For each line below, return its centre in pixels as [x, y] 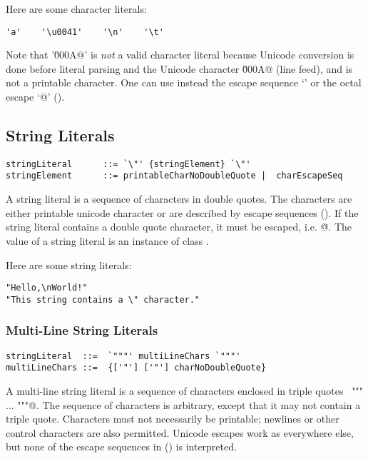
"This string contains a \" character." [103, 299]
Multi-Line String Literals [82, 330]
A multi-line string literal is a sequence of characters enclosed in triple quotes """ [184, 390]
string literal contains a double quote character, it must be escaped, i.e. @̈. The [179, 227]
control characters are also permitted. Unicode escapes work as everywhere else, [180, 432]
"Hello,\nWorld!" [47, 288]
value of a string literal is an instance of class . [107, 240]
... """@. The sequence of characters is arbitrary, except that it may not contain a [183, 404]
